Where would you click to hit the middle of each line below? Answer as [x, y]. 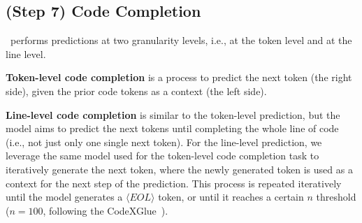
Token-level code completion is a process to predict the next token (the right [179, 77]
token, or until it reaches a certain [231, 197]
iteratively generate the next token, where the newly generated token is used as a [179, 169]
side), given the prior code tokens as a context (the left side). [136, 91]
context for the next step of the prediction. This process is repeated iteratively [174, 183]
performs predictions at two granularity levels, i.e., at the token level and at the [181, 40]
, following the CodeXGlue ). [106, 210]
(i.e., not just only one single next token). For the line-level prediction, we [164, 142]
